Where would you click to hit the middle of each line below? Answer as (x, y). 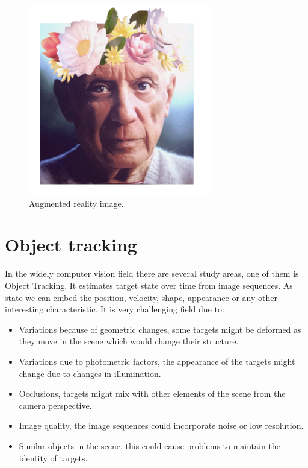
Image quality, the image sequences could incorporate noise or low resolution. (161, 425)
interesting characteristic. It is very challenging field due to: (115, 309)
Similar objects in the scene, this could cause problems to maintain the (149, 445)
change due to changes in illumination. (90, 373)
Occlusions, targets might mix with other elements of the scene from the (152, 394)
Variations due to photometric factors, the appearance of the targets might (157, 361)
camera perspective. (55, 405)
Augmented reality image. (76, 203)
